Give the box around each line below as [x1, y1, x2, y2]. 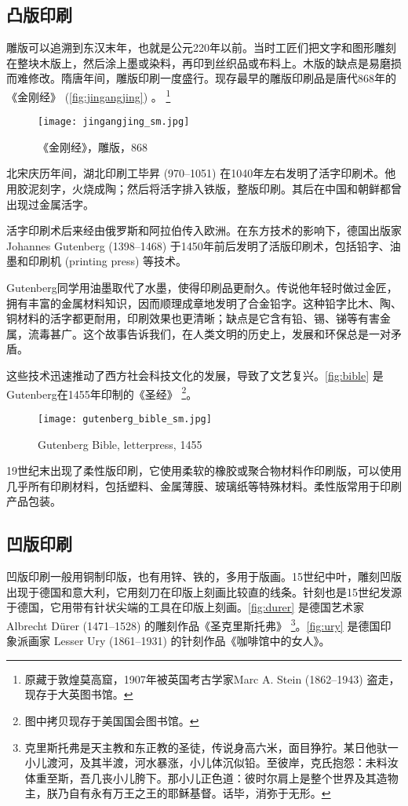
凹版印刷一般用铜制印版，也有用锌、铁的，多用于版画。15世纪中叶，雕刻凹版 [6, 568, 402, 585]
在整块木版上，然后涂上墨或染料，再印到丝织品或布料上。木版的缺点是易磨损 [6, 54, 402, 71]
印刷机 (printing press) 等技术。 [27, 253, 188, 269]
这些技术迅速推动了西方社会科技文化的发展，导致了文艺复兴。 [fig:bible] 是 [6, 367, 384, 384]
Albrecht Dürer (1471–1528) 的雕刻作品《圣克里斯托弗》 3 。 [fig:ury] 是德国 [6, 615, 381, 633]
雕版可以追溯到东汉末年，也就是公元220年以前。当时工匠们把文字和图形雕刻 [6, 39, 396, 56]
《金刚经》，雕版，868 [38, 138, 148, 155]
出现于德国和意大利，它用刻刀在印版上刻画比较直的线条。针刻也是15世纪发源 [6, 583, 402, 600]
